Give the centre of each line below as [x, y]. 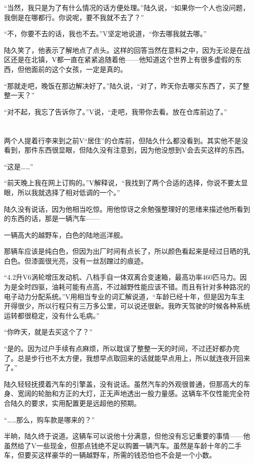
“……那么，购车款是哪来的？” [49, 419]
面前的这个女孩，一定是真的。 [79, 69]
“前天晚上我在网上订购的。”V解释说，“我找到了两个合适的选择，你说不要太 [123, 183]
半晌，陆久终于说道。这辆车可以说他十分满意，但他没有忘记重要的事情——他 [127, 436]
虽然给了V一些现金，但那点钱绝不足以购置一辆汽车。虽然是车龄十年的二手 [123, 445]
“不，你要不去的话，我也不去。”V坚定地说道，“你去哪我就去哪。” [105, 33]
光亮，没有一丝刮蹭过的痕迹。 [99, 260]
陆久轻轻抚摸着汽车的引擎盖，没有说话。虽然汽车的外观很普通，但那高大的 [124, 384]
